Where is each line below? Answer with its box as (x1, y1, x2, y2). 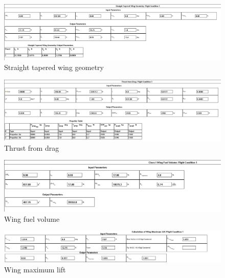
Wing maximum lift (4, 264, 66, 274)
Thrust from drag (4, 142, 59, 153)
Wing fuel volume (4, 213, 60, 224)
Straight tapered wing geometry (4, 62, 104, 73)
